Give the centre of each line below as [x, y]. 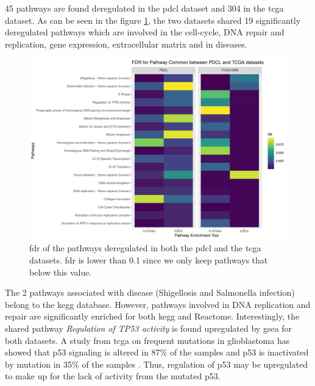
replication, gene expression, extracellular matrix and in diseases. [126, 44]
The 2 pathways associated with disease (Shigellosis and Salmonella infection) [150, 292]
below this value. [61, 272]
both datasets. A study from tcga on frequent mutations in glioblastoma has [147, 340]
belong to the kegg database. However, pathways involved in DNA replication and [158, 304]
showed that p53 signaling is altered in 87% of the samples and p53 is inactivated [157, 352]
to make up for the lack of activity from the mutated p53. [113, 376]
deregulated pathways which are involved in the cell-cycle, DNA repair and [145, 32]
